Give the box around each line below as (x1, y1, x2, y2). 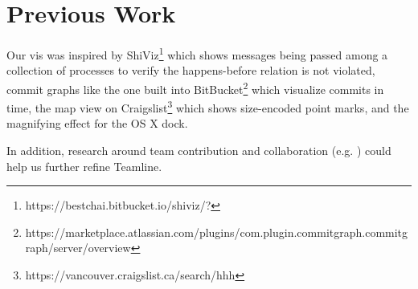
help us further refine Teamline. (6, 157, 162, 174)
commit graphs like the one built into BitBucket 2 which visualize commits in (6, 78, 384, 97)
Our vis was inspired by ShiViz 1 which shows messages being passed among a (6, 44, 388, 63)
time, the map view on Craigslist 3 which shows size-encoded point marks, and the (6, 97, 409, 116)
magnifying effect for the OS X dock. (6, 115, 188, 132)
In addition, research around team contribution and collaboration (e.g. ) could (6, 142, 391, 159)
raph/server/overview (25, 239, 131, 256)
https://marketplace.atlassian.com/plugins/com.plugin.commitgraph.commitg (25, 223, 408, 240)
